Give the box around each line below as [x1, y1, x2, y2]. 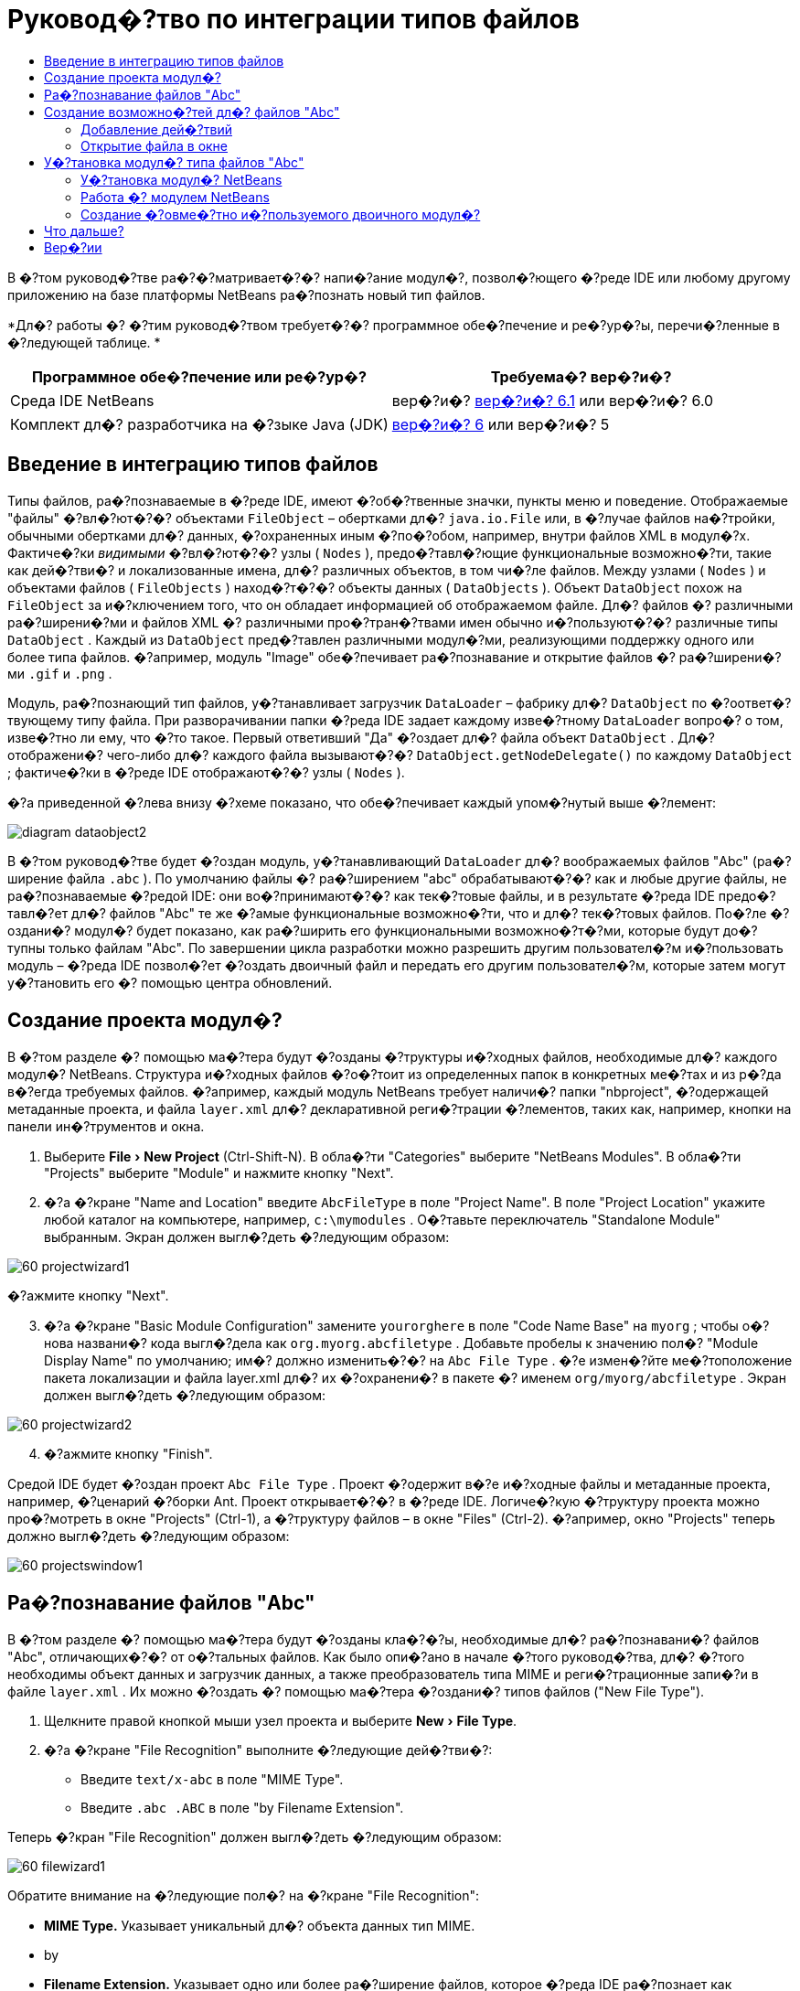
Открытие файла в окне [80, 137, 229, 154]
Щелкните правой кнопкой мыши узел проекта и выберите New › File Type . [44, 1713, 517, 1729]
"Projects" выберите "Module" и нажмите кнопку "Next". [44, 1165, 394, 1182]
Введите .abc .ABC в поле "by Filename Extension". [80, 1800, 404, 1816]
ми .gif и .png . [7, 665, 112, 681]
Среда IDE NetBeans [10, 391, 155, 410]
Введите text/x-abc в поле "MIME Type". [80, 1772, 344, 1788]
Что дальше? [44, 222, 124, 239]
